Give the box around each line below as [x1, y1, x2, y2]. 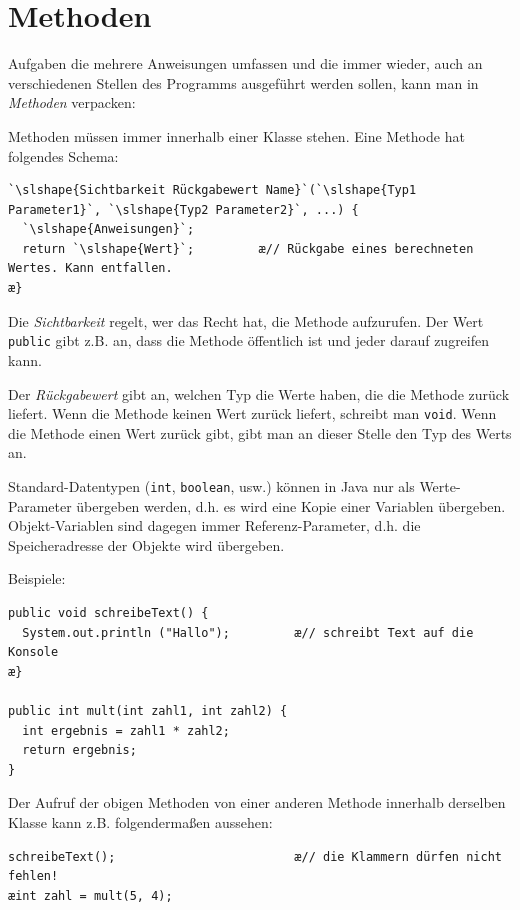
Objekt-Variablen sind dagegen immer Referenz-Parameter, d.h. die [8, 515, 421, 536]
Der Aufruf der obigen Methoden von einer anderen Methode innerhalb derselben [8, 792, 506, 813]
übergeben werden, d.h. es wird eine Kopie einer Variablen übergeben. [76, 495, 506, 516]
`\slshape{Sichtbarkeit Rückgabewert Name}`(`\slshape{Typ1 [8, 183, 417, 198]
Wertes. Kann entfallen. [8, 261, 173, 276]
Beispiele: [8, 568, 66, 589]
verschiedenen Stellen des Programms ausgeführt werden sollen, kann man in [8, 72, 479, 93]
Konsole [8, 645, 59, 660]
